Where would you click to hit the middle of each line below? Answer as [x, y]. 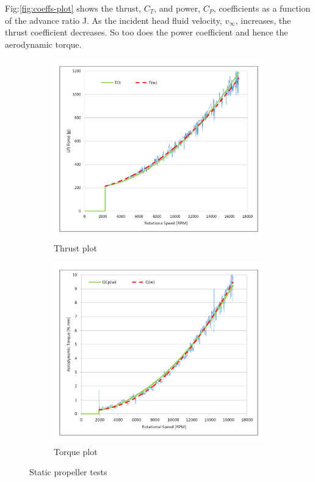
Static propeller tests [68, 472]
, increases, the [263, 20]
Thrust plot [75, 247]
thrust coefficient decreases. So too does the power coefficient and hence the [147, 32]
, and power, [177, 8]
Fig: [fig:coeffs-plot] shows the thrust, [73, 8]
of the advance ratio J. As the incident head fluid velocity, [114, 20]
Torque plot [76, 451]
